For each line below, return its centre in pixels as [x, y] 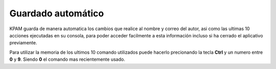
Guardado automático [57, 13]
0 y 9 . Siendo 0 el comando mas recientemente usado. [67, 59]
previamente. [23, 43]
